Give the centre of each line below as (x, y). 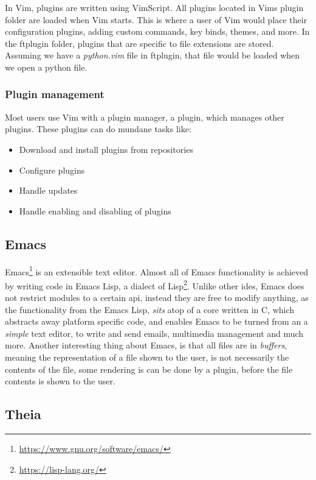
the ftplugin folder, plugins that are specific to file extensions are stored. (139, 43)
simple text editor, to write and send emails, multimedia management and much (154, 333)
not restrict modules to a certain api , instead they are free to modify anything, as (157, 298)
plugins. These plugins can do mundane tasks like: (98, 129)
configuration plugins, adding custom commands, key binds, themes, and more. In (157, 31)
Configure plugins (52, 170)
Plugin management (55, 94)
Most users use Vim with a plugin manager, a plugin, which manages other (145, 117)
